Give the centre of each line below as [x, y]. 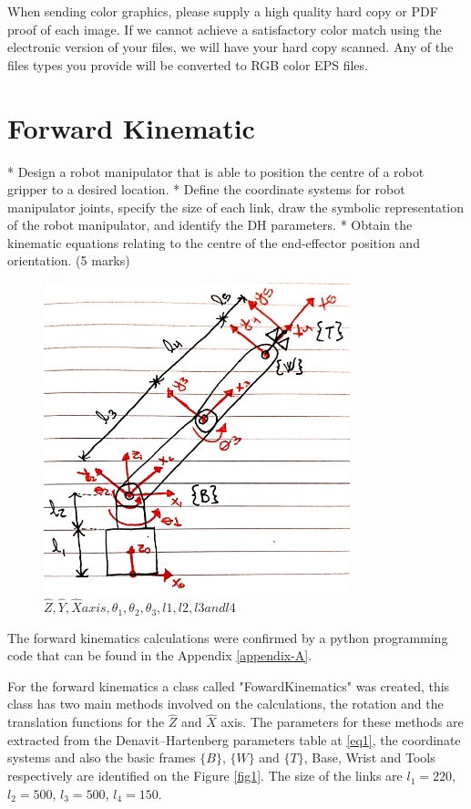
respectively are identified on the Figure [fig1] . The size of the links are [205, 776]
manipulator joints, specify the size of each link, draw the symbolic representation [236, 207]
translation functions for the [86, 722]
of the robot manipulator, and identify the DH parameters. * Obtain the [210, 225]
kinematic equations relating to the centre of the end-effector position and [214, 242]
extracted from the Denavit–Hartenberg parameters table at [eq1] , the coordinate [234, 739]
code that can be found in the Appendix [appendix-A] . [160, 655]
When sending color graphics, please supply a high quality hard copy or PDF [223, 11]
